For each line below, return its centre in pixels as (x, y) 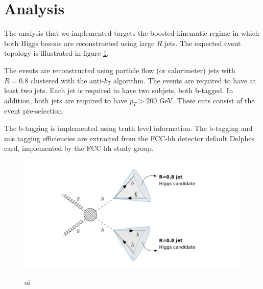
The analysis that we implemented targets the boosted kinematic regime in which (132, 33)
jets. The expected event (203, 43)
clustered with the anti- (67, 80)
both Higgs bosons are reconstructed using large (79, 43)
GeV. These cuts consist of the (207, 100)
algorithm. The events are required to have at (185, 80)
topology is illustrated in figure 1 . (56, 53)
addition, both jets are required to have (66, 100)
